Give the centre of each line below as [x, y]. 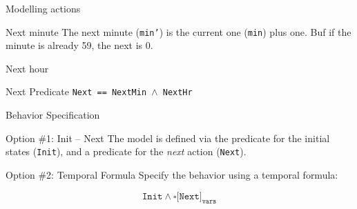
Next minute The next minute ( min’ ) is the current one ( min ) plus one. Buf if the [178, 31]
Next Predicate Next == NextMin [76, 91]
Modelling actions [43, 8]
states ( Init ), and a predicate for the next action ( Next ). [126, 151]
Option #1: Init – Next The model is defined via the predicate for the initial [168, 138]
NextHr [177, 93]
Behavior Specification [53, 115]
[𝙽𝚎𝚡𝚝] [189, 196]
